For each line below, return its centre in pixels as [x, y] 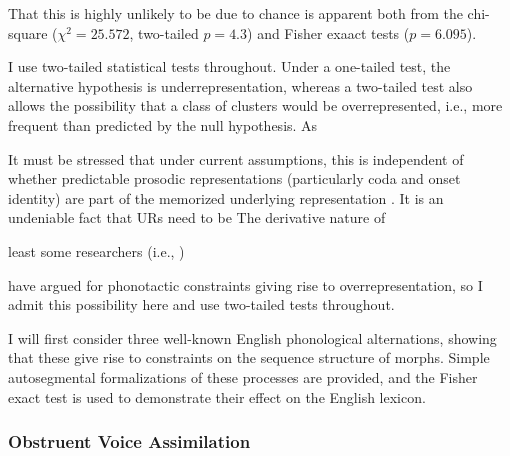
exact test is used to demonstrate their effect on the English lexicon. [217, 396]
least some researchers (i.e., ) [96, 250]
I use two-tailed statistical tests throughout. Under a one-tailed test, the [229, 66]
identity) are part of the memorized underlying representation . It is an [226, 197]
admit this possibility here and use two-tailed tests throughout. [201, 304]
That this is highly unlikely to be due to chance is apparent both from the [235, 13]
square [28, 32]
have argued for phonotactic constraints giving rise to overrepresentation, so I [245, 284]
